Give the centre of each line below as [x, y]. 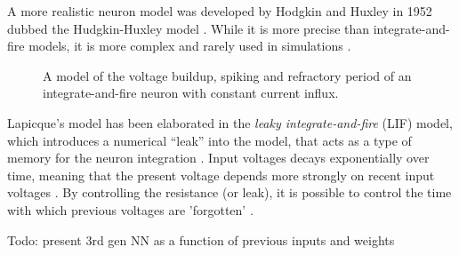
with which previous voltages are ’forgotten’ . [130, 209]
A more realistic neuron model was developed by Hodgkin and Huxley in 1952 [220, 11]
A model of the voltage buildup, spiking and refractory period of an [227, 75]
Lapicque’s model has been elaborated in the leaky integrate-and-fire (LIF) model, [230, 122]
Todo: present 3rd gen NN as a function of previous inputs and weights [201, 239]
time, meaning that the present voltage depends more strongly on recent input [221, 175]
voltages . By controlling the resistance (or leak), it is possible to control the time [229, 192]
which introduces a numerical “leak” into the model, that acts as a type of [209, 140]
